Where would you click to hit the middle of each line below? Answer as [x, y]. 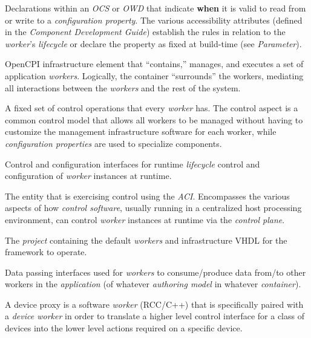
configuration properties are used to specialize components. [113, 143]
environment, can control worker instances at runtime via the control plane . [145, 219]
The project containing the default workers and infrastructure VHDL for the [146, 240]
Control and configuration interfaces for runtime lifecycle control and [133, 164]
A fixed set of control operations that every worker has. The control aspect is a [152, 108]
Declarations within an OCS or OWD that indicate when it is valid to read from [155, 8]
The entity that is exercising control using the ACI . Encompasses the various [147, 196]
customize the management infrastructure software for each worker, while [141, 132]
